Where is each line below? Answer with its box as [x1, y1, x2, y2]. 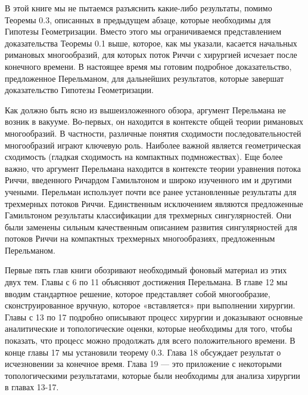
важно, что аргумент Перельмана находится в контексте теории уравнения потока [5, 162, 301, 174]
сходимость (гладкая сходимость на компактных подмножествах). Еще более [5, 150, 283, 163]
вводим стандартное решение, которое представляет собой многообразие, [5, 287, 270, 300]
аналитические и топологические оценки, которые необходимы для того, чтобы [5, 322, 293, 335]
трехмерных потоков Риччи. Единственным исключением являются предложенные [5, 197, 303, 209]
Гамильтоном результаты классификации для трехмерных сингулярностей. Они [5, 209, 291, 221]
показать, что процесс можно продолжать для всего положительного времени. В [5, 334, 295, 347]
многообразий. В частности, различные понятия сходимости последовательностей [5, 126, 301, 139]
